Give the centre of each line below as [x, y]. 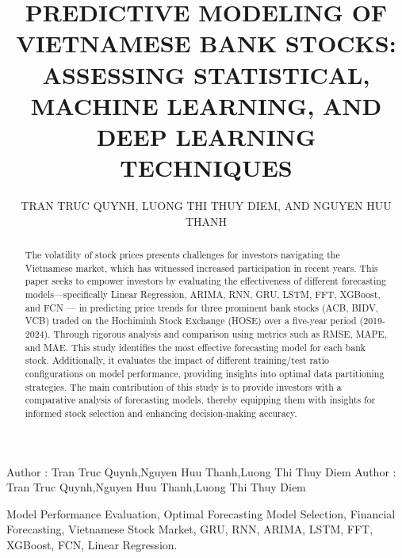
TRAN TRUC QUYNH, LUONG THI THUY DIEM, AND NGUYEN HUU [206, 206]
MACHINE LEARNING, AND [206, 105]
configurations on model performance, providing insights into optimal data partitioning [205, 373]
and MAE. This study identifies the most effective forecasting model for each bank [195, 347]
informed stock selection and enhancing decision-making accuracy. [161, 413]
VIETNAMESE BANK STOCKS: [206, 43]
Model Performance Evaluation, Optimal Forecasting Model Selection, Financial [201, 513]
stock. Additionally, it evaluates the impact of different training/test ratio [177, 360]
